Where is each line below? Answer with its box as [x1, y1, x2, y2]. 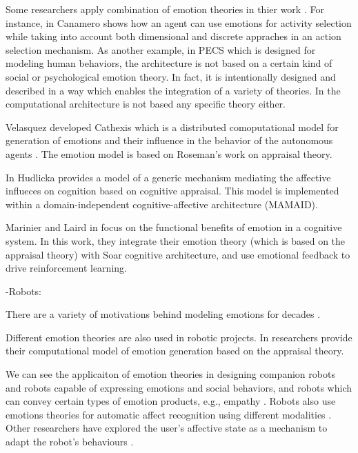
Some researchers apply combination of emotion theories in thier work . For [6, 2, 324, 16]
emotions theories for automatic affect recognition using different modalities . [6, 407, 332, 421]
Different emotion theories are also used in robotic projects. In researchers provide [6, 330, 352, 344]
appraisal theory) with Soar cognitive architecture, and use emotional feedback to [6, 247, 350, 261]
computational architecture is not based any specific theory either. [6, 97, 286, 111]
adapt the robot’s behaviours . [6, 434, 134, 449]
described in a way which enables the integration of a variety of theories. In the [6, 83, 341, 97]
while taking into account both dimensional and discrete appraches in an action [6, 29, 341, 43]
